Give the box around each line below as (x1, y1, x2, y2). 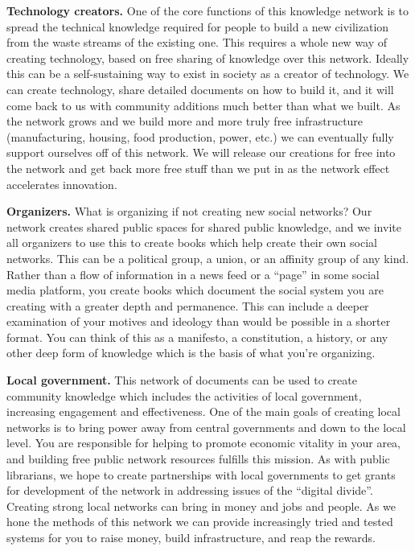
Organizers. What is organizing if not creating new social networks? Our (6, 203, 372, 220)
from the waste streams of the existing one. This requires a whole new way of (6, 34, 388, 51)
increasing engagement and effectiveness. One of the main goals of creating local (6, 403, 401, 420)
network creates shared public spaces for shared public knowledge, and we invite (6, 218, 401, 235)
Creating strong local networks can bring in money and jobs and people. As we (6, 497, 396, 514)
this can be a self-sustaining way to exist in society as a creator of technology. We (6, 65, 409, 82)
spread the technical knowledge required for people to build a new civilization (6, 18, 389, 35)
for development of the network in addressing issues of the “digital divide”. (6, 482, 373, 499)
